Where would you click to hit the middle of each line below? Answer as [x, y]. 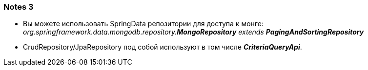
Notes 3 [19, 7]
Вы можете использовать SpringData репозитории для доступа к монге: [143, 24]
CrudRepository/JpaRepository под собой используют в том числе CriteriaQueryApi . [163, 47]
